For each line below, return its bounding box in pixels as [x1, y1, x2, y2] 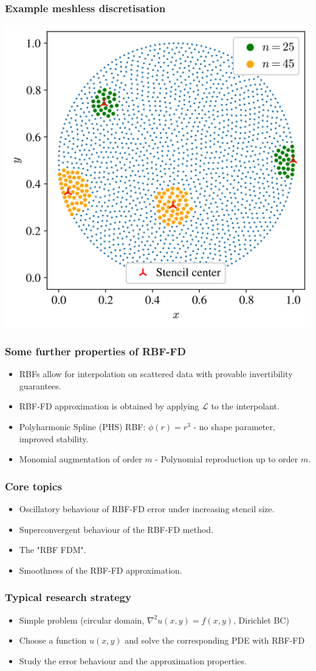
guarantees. [19, 379, 61, 392]
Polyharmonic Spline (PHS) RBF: [19, 420, 146, 433]
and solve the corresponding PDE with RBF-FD [125, 634, 305, 647]
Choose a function [19, 634, 87, 647]
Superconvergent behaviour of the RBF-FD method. [19, 523, 214, 535]
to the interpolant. [211, 400, 280, 412]
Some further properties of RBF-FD [5, 343, 186, 358]
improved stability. [19, 432, 89, 445]
